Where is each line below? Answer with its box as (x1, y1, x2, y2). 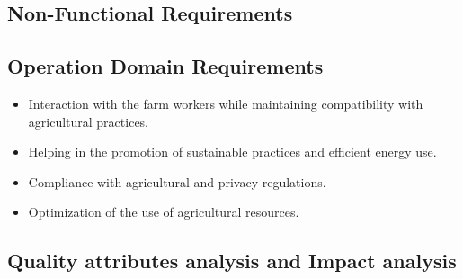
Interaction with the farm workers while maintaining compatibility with (28, 94, 423, 112)
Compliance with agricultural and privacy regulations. (28, 172, 326, 191)
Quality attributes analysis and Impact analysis (7, 247, 457, 274)
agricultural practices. (28, 112, 149, 130)
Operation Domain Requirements (7, 52, 324, 80)
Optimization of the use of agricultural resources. (28, 202, 299, 221)
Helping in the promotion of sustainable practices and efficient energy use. (28, 142, 437, 161)
